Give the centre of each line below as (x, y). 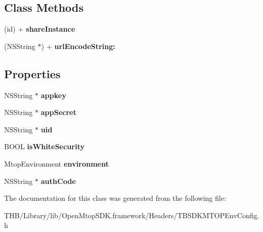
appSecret (59, 112)
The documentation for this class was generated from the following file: (115, 198)
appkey (54, 95)
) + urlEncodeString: (78, 46)
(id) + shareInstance (40, 29)
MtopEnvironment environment (56, 163)
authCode (58, 181)
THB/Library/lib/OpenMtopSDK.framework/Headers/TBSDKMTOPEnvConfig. (132, 215)
